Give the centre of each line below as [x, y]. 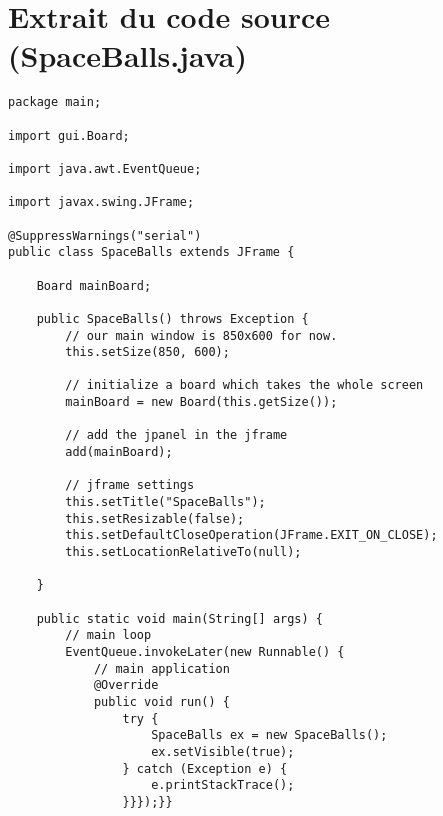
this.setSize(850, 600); [147, 352]
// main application [161, 668]
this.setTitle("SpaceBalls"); [165, 502]
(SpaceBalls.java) [128, 55]
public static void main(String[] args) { [179, 618]
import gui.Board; [69, 135]
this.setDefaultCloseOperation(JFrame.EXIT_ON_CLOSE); [251, 535]
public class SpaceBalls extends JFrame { [151, 252]
